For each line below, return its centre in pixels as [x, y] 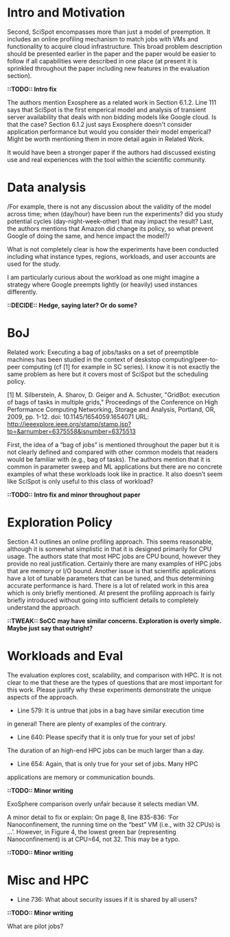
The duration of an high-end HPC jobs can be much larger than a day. [106, 750]
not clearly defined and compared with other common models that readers [113, 452]
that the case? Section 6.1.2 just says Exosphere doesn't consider [100, 124]
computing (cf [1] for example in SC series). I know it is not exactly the [121, 367]
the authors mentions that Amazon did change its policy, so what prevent [111, 228]
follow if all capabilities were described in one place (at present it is [102, 61]
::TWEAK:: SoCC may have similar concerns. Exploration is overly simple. [114, 621]
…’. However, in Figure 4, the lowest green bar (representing [92, 832]
